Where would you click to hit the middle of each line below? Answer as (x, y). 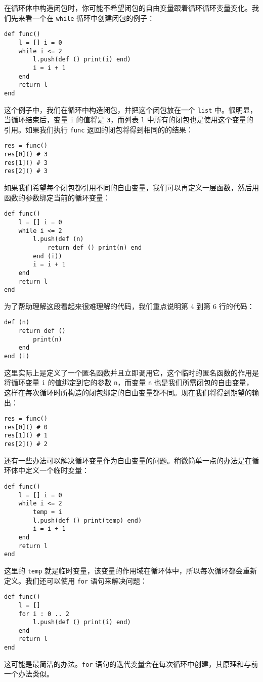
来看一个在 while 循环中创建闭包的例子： (86, 18)
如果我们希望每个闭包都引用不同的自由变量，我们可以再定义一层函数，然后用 (131, 187)
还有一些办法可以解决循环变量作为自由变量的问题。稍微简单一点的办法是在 (128, 460)
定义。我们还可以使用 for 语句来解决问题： (76, 580)
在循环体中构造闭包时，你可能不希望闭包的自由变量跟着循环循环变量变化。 (128, 8)
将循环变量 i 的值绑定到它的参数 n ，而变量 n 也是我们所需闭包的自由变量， (129, 382)
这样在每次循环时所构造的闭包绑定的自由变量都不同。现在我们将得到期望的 (128, 392)
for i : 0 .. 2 (44, 614)
